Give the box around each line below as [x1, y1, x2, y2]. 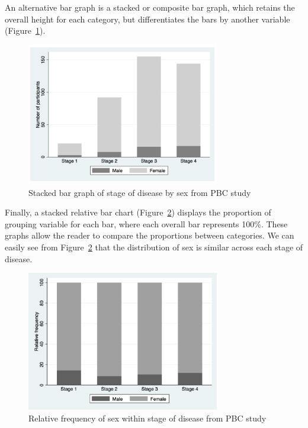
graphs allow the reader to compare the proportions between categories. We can [5, 229, 294, 242]
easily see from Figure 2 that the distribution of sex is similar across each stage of [5, 241, 303, 253]
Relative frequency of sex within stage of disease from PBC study [28, 411, 267, 424]
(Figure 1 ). [5, 24, 46, 37]
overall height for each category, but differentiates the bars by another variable [5, 12, 290, 25]
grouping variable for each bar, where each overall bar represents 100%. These [5, 217, 288, 230]
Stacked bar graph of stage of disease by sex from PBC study [28, 186, 251, 198]
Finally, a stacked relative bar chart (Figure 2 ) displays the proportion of [5, 206, 271, 218]
